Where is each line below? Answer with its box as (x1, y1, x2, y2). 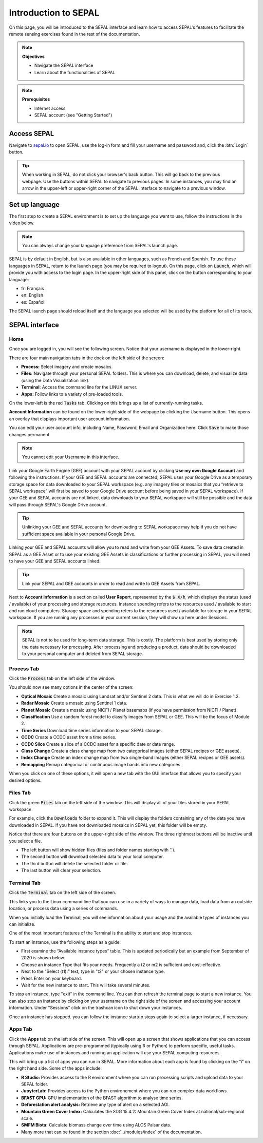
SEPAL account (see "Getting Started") (34, 112, 113, 118)
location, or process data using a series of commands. (9, 906, 118, 911)
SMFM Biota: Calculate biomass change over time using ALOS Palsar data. (21, 1122, 171, 1128)
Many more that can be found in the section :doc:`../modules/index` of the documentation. (21, 1129, 202, 1135)
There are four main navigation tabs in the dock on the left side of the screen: (9, 355, 165, 361)
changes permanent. (9, 431, 51, 437)
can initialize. (9, 921, 36, 927)
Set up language (9, 200, 60, 209)
